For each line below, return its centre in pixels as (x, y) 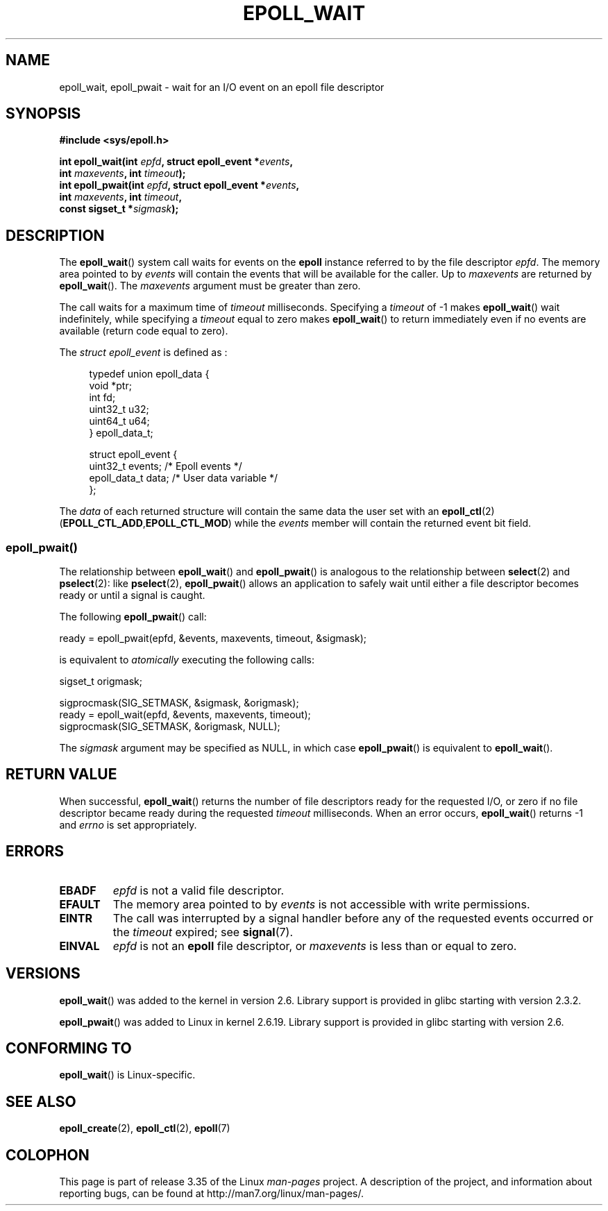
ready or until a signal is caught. (132, 595)
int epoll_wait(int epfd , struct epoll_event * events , (176, 162)
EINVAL (79, 946)
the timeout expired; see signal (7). (203, 932)
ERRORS (35, 852)
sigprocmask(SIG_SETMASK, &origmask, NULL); (170, 727)
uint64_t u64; (119, 421)
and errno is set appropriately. (128, 824)
